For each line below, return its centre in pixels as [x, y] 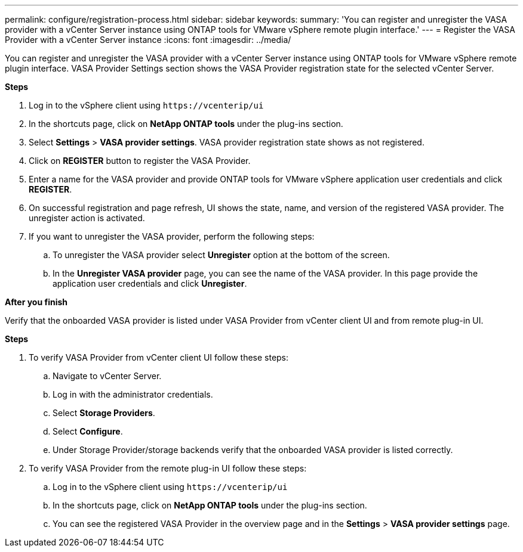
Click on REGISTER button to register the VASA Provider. [140, 161]
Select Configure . [88, 431]
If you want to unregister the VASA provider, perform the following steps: [172, 236]
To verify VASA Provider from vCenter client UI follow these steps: [159, 357]
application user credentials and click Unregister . [150, 283]
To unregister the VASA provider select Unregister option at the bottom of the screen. [221, 255]
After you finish [36, 302]
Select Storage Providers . [104, 413]
